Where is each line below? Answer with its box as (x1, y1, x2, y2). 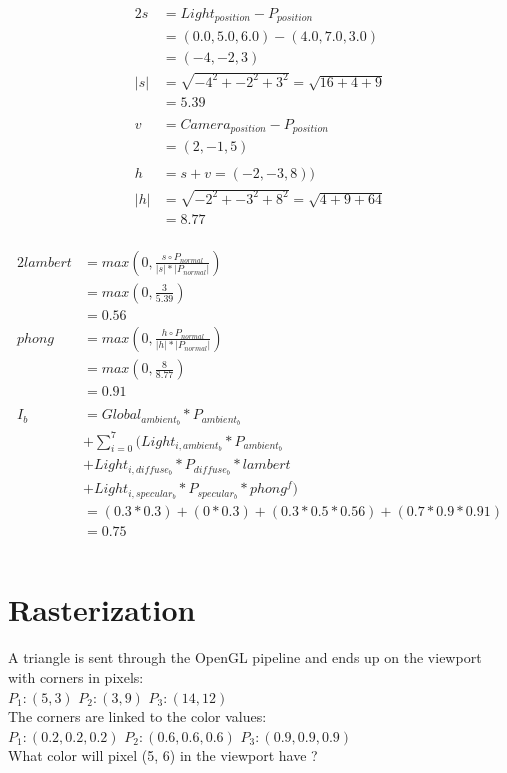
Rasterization (8, 589, 196, 630)
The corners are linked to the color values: (8, 706, 267, 727)
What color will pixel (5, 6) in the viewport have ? (8, 745, 318, 766)
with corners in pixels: (8, 667, 144, 688)
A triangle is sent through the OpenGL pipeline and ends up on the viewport (8, 647, 482, 668)
